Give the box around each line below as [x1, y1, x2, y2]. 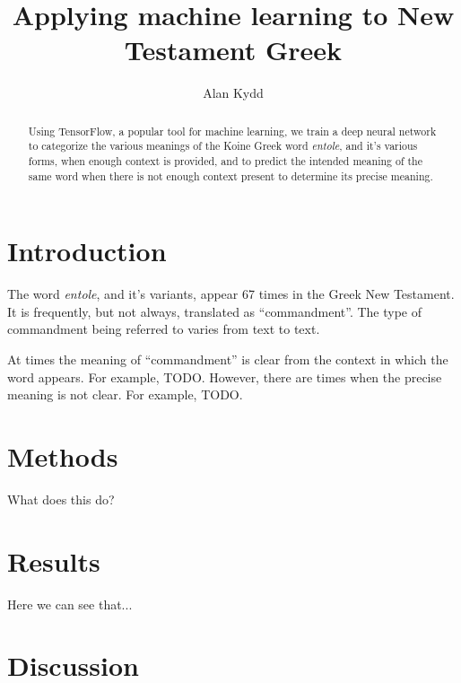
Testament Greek [124, 31, 343, 68]
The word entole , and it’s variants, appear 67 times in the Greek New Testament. [7, 285, 455, 303]
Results [7, 542, 100, 579]
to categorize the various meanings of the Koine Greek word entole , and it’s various [28, 138, 418, 153]
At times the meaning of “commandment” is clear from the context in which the [7, 350, 448, 369]
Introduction [7, 232, 167, 269]
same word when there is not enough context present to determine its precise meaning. [28, 168, 433, 183]
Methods [7, 438, 118, 475]
